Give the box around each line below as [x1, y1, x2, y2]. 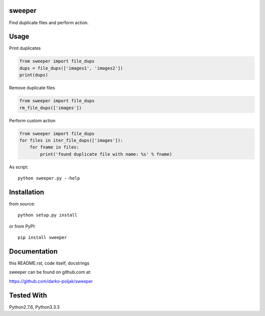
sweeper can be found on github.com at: [9, 269, 92, 275]
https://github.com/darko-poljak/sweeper [9, 278, 93, 284]
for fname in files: [29, 144, 79, 150]
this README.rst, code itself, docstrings [9, 260, 90, 266]
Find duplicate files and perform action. [9, 20, 89, 26]
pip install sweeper [18, 235, 67, 240]
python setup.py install [18, 212, 78, 218]
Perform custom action [9, 117, 56, 123]
